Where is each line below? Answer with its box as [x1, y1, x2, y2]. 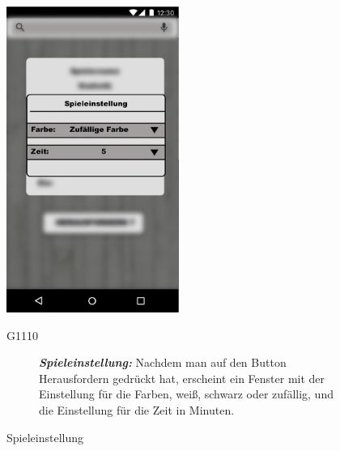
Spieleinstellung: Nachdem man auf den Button [39, 354, 287, 371]
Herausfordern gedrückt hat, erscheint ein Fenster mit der [39, 369, 325, 386]
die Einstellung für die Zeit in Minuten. [39, 401, 235, 418]
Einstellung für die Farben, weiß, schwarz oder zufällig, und [39, 385, 334, 402]
